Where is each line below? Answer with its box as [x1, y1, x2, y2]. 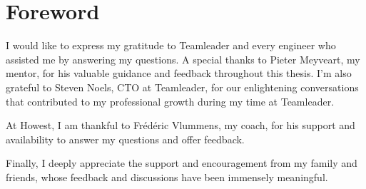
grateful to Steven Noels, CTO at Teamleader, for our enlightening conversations [6, 79, 359, 94]
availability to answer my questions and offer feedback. [6, 131, 245, 146]
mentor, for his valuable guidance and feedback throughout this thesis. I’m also [6, 66, 352, 81]
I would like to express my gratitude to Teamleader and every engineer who [6, 38, 336, 53]
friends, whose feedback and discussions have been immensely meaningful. [6, 169, 328, 184]
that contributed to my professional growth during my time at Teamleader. [6, 93, 335, 108]
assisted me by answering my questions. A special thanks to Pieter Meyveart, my [6, 51, 360, 66]
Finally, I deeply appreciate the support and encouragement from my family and [6, 155, 357, 170]
